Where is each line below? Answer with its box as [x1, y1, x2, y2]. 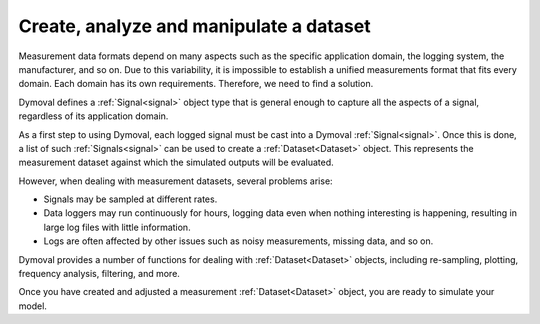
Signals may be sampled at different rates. [43, 193, 218, 205]
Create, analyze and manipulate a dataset [18, 15, 371, 37]
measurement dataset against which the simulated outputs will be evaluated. [18, 156, 334, 169]
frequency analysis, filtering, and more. [18, 268, 180, 280]
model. [18, 300, 47, 312]
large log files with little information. [43, 221, 191, 233]
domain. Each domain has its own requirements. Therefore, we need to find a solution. [18, 78, 374, 90]
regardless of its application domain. [18, 110, 169, 122]
